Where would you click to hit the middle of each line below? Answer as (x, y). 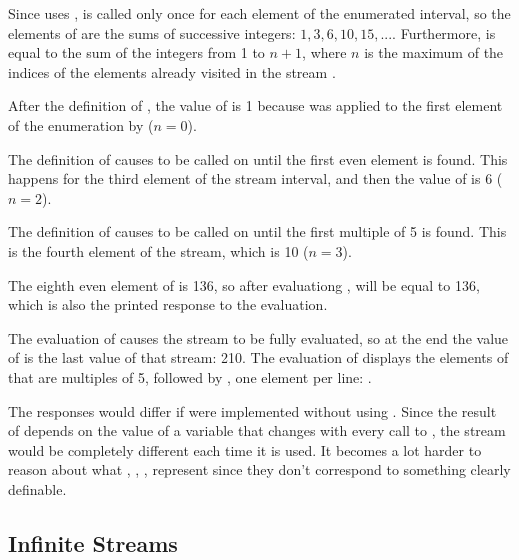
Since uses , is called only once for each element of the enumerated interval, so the (259, 13)
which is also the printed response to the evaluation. (168, 304)
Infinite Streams (93, 542)
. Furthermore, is (444, 32)
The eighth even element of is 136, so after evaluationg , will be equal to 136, (244, 284)
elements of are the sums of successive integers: (152, 32)
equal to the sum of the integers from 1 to (136, 52)
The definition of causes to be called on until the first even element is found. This (258, 158)
